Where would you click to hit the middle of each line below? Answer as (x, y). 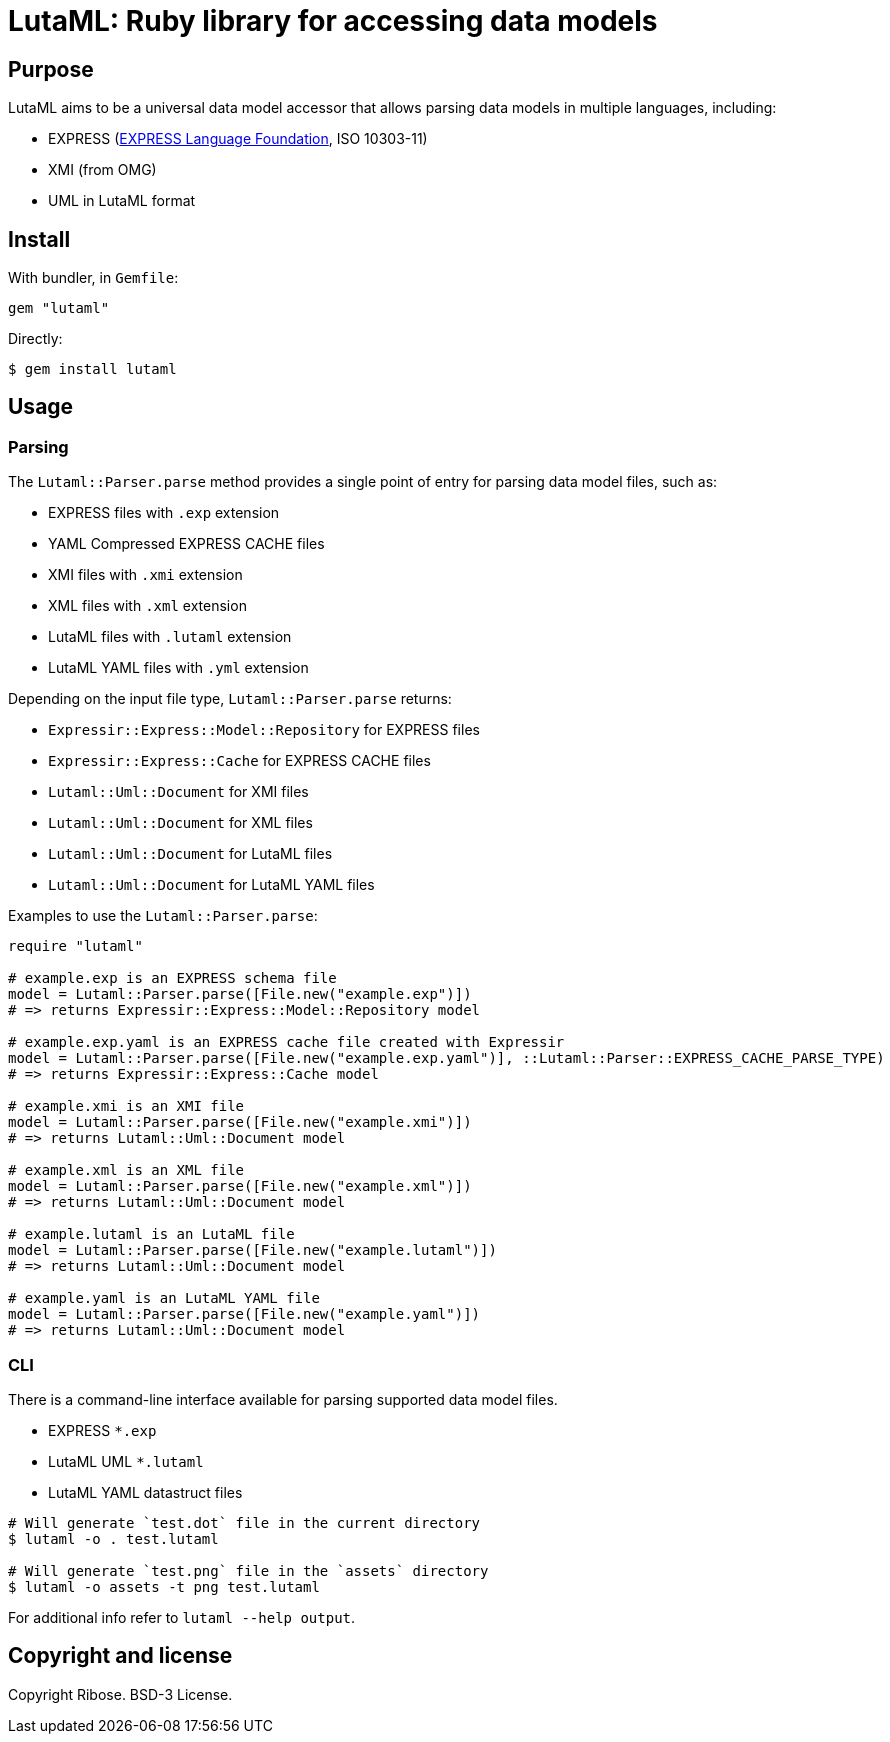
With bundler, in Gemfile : (93, 278)
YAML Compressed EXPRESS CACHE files (186, 544)
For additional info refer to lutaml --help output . (182, 1617)
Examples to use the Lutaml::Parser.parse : (163, 916)
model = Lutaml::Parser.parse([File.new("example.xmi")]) (240, 1122)
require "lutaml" (75, 946)
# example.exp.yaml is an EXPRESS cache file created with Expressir (286, 1042)
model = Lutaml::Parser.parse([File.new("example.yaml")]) (244, 1314)
